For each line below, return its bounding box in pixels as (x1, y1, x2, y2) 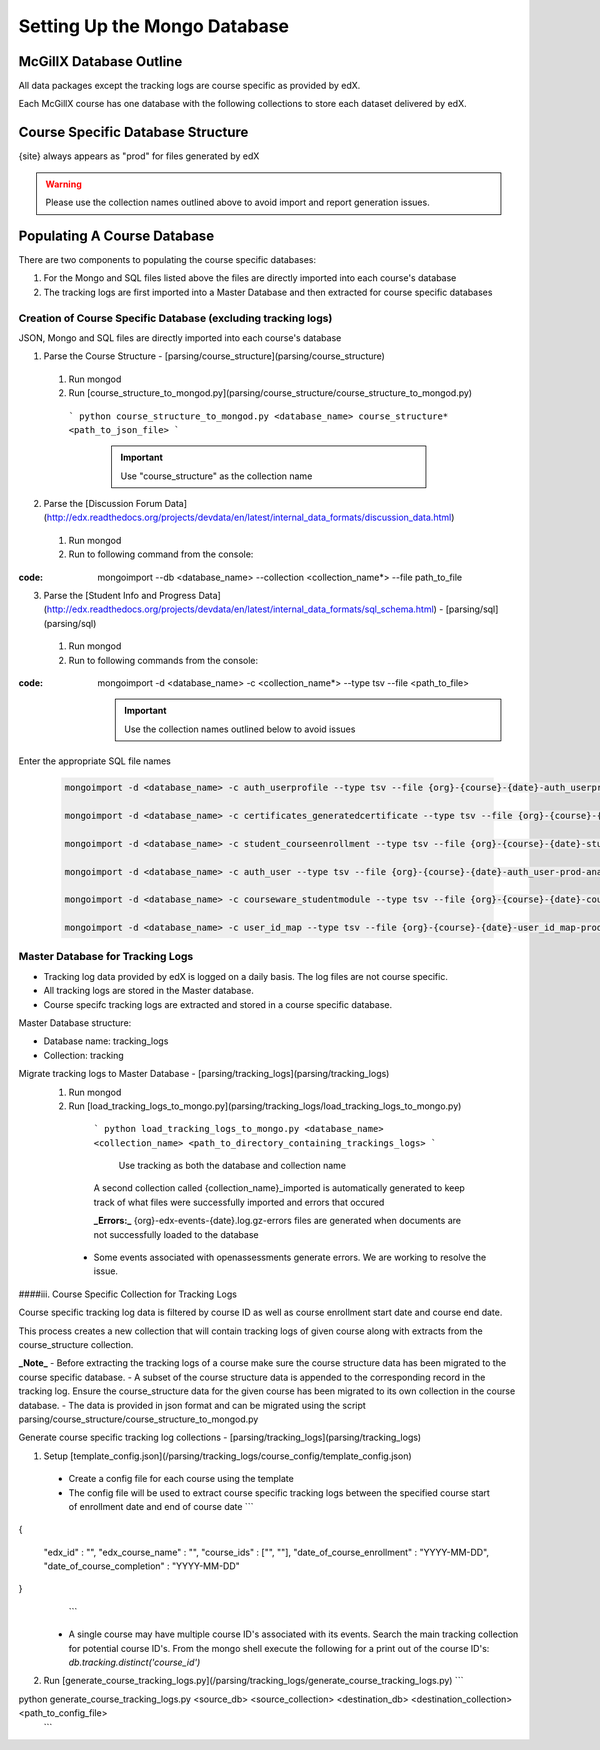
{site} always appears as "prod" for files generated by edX (18, 150, 260, 162)
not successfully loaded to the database (93, 1228, 259, 1240)
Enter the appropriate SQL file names (18, 755, 172, 767)
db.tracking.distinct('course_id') (68, 1656, 201, 1669)
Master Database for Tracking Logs (18, 950, 194, 964)
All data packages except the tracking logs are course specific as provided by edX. (18, 80, 361, 92)
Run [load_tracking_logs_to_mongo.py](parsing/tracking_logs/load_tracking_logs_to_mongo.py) (68, 1100, 462, 1112)
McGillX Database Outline (18, 53, 183, 70)
